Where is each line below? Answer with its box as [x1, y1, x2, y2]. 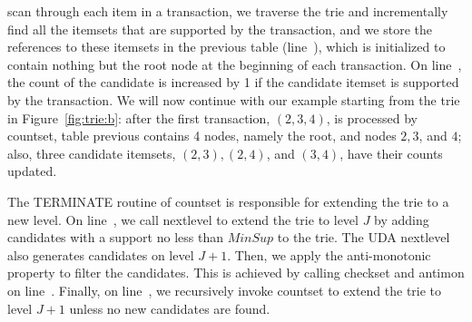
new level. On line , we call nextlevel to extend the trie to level [7, 210, 359, 229]
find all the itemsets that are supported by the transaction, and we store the [7, 19, 432, 38]
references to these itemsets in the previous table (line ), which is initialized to [7, 37, 446, 56]
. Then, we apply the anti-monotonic [227, 245, 431, 264]
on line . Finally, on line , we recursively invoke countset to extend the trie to [7, 280, 442, 299]
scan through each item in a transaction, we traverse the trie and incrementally [7, 2, 448, 20]
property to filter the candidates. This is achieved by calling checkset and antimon [7, 263, 465, 282]
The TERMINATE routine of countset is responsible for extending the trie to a [7, 191, 449, 210]
